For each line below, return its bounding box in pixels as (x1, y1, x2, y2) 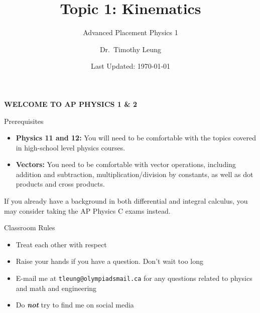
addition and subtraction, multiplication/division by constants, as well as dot (16, 169, 253, 179)
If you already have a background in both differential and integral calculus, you (4, 196, 248, 206)
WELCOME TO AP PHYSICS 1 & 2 (4, 98, 138, 109)
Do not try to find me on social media (16, 299, 134, 310)
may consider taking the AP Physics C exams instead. (4, 205, 171, 216)
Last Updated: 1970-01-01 (90, 61, 171, 71)
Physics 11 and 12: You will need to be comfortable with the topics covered (16, 132, 256, 143)
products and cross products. (16, 179, 105, 189)
